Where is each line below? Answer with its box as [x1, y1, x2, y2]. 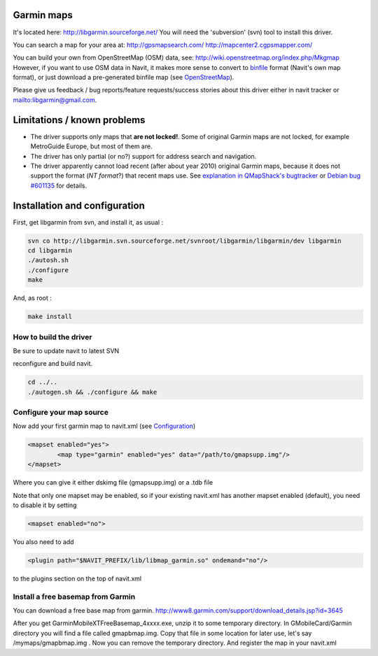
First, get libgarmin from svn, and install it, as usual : [13, 218, 164, 227]
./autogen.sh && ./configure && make [27, 388, 157, 396]
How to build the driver [13, 332, 92, 342]
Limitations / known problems [13, 114, 146, 126]
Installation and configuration [13, 199, 145, 211]
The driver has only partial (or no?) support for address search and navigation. [30, 152, 257, 160]
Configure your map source [13, 408, 108, 417]
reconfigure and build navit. [13, 359, 93, 368]
